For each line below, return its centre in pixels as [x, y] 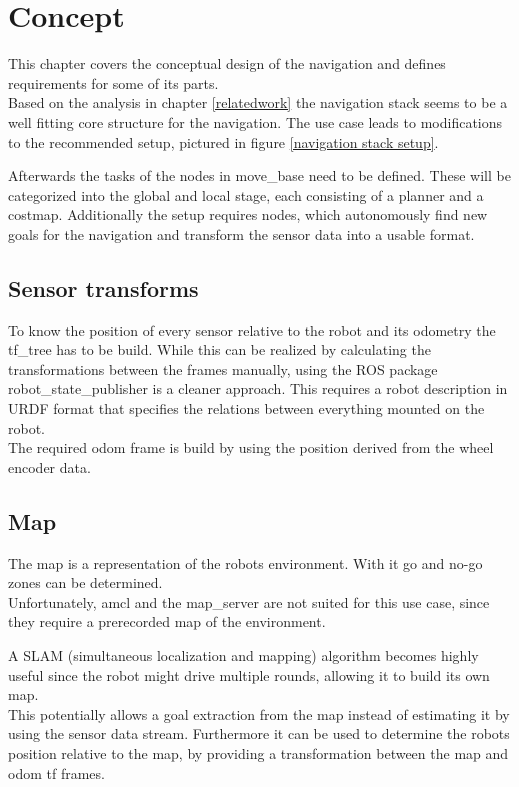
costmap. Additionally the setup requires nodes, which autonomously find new [248, 214]
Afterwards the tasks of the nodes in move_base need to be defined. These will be [259, 175]
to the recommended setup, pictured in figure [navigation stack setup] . [223, 141]
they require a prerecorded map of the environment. [167, 621]
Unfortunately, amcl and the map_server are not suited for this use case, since [249, 601]
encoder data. [49, 466]
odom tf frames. [56, 772]
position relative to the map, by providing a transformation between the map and [258, 752]
